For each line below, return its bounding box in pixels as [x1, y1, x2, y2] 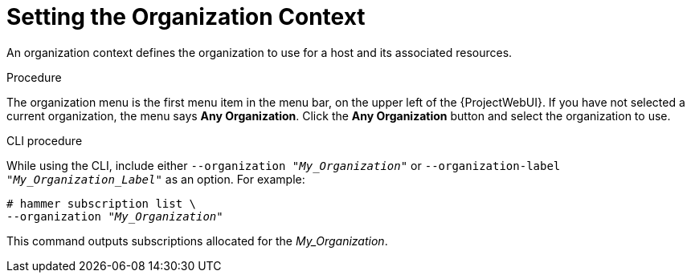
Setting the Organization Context [6, 3, 366, 30]
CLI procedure [6, 133, 83, 148]
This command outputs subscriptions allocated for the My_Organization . [6, 233, 388, 248]
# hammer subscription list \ [6, 196, 197, 210]
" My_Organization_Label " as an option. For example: [6, 172, 305, 186]
